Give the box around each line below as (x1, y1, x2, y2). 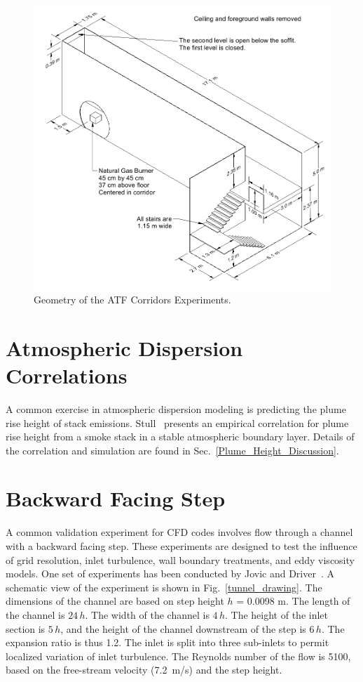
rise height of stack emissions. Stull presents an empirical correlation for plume (6, 415, 349, 430)
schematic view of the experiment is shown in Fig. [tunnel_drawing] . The (6, 579, 322, 594)
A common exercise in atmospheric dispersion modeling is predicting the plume (6, 401, 346, 416)
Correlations (6, 360, 128, 389)
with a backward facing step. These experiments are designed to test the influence (6, 539, 357, 553)
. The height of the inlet (225, 607, 329, 622)
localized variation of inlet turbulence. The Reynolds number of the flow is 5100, (6, 648, 351, 663)
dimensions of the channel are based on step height (6, 594, 224, 608)
